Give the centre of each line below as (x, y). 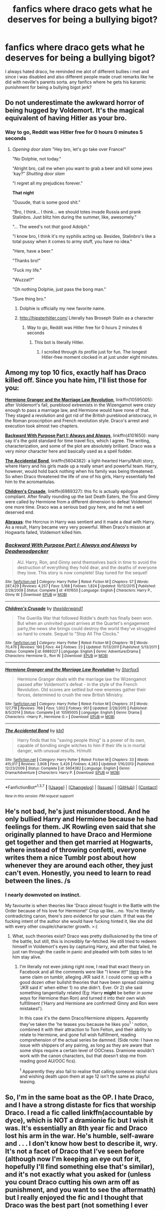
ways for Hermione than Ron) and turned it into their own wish (82, 998)
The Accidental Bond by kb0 (35, 730)
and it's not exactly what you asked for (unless (78, 1174)
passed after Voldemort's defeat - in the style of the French (77, 684)
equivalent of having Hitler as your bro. (66, 118)
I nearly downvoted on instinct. (43, 895)
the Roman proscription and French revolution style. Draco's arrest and (77, 421)
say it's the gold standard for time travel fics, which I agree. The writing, (78, 441)
